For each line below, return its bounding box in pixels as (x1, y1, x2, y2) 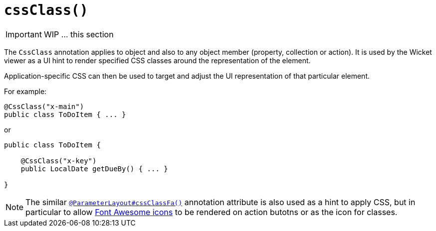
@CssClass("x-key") (20, 156, 97, 165)
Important (5, 29, 42, 39)
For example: (4, 87, 47, 96)
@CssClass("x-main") (4, 102, 84, 111)
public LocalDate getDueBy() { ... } (20, 164, 168, 173)
